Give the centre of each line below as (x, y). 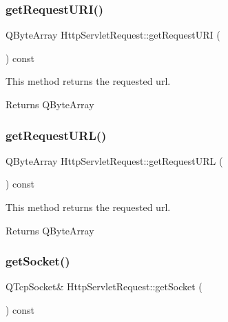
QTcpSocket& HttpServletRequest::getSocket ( (104, 286)
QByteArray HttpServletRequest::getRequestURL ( (114, 160)
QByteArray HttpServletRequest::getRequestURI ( (113, 35)
